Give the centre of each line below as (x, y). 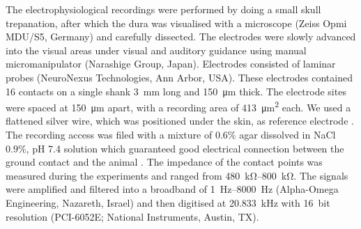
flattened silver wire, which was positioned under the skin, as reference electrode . (180, 121)
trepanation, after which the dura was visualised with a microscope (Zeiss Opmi (176, 23)
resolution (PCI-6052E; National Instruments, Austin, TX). (132, 216)
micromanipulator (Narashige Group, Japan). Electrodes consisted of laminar (171, 64)
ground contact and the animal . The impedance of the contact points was (164, 162)
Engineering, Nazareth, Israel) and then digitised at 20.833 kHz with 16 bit (168, 202)
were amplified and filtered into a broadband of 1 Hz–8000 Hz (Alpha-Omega (172, 189)
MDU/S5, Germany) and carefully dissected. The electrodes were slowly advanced (181, 37)
